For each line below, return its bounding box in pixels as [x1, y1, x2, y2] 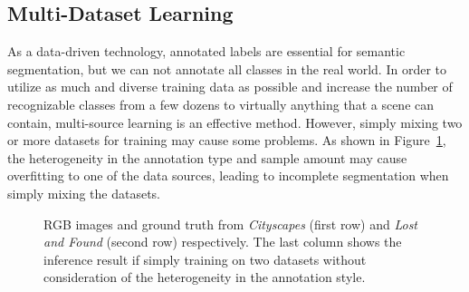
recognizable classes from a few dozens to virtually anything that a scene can [7, 94, 435, 113]
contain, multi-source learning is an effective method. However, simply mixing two [7, 112, 463, 131]
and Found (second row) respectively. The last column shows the [43, 232, 402, 251]
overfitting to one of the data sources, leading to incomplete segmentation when [7, 166, 449, 185]
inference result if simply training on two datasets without [43, 249, 367, 268]
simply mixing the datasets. [7, 183, 161, 202]
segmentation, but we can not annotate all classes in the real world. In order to [7, 59, 446, 78]
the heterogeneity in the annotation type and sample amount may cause [7, 148, 407, 167]
